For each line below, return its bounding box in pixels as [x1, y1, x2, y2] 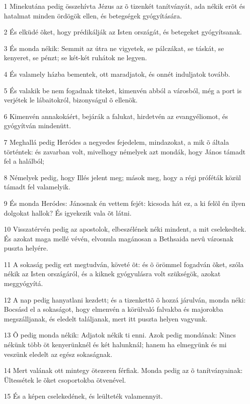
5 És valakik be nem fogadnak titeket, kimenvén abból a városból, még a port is [4, 85, 242, 95]
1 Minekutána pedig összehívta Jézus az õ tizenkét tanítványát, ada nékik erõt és [4, 1, 245, 11]
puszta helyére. [4, 243, 49, 253]
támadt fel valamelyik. [4, 182, 70, 192]
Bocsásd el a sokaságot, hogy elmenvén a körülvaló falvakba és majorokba [4, 304, 223, 314]
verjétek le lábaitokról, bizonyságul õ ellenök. [4, 95, 138, 105]
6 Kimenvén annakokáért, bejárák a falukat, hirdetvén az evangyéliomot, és [4, 111, 228, 121]
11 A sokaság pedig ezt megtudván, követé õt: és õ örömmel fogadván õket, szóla [4, 259, 244, 269]
